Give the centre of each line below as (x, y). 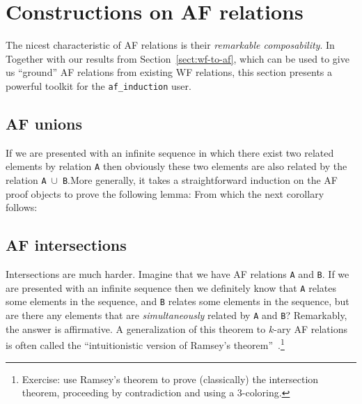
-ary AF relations (311, 328)
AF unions (44, 123)
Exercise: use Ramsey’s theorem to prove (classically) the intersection (170, 379)
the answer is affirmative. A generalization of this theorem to (136, 328)
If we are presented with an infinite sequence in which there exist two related (170, 152)
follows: (22, 207)
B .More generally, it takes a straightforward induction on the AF (200, 180)
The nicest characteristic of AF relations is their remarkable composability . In (170, 45)
